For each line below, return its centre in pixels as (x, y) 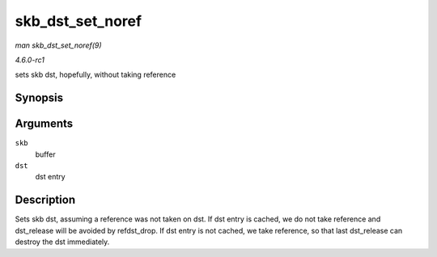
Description (45, 200)
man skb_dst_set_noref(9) (58, 45)
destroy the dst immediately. (62, 242)
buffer (45, 154)
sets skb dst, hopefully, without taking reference (95, 75)
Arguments (44, 124)
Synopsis (39, 98)
